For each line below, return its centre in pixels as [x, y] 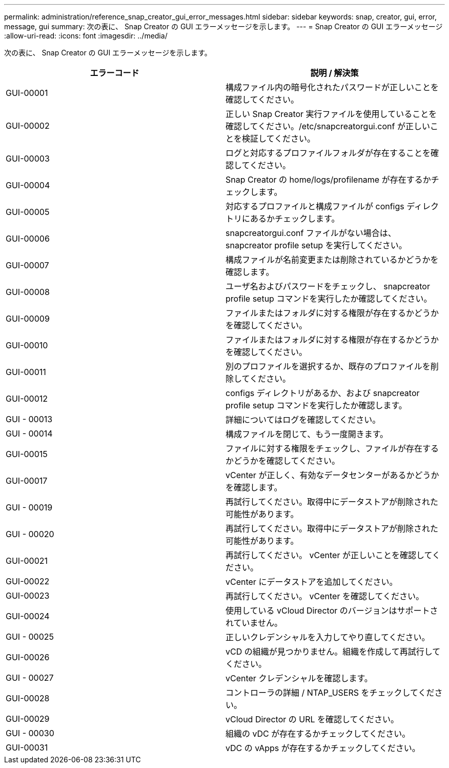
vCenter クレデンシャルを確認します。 [299, 678]
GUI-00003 [28, 159]
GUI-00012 [27, 399]
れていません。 [254, 623]
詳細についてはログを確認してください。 [303, 420]
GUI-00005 [28, 212]
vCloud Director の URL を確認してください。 [312, 719]
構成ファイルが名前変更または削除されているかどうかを [332, 260]
